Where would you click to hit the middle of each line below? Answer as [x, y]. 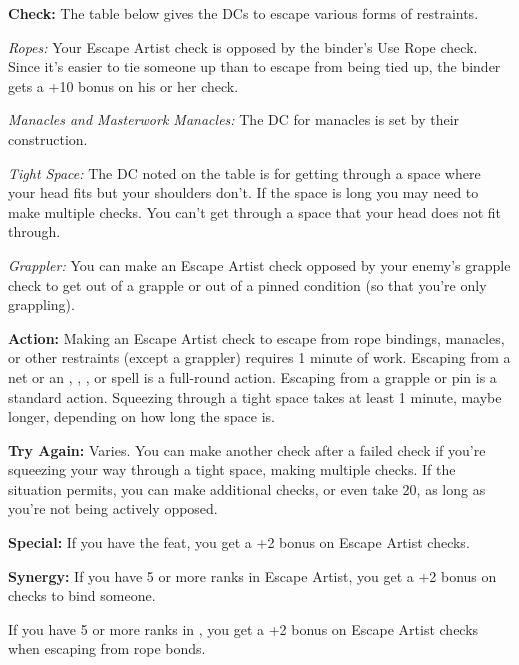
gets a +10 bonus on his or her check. [123, 85]
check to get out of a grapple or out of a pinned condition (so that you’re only [247, 284]
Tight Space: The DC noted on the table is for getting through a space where [244, 172]
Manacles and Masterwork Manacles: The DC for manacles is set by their [234, 119]
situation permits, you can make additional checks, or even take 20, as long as [247, 488]
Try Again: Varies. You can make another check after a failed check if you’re [247, 449]
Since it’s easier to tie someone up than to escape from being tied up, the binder [254, 66]
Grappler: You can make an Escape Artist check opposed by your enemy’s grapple [259, 264]
